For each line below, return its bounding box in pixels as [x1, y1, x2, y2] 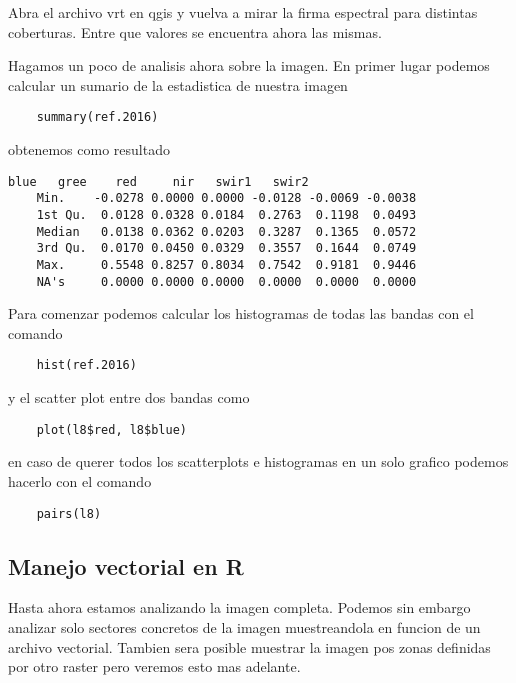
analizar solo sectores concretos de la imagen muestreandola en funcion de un [8, 616, 481, 637]
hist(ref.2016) [36, 358, 137, 373]
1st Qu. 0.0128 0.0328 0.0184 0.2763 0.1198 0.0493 [36, 207, 417, 222]
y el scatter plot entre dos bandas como [8, 387, 250, 408]
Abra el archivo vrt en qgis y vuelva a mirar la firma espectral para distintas [8, 2, 478, 22]
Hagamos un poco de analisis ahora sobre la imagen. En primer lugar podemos [8, 55, 490, 76]
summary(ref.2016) [36, 110, 159, 125]
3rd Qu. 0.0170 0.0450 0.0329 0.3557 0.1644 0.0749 [36, 241, 417, 256]
